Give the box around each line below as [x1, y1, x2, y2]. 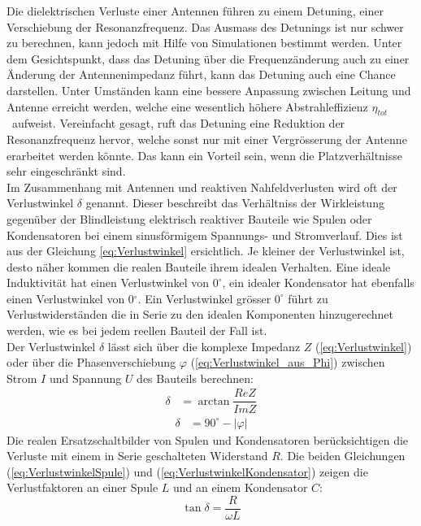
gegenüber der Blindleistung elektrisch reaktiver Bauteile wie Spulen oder [7, 210, 372, 227]
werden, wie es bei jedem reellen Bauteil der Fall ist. [7, 322, 267, 339]
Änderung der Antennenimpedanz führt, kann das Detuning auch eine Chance [7, 66, 396, 83]
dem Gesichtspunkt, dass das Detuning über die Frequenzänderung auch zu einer [7, 50, 410, 67]
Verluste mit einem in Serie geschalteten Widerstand [7, 447, 268, 464]
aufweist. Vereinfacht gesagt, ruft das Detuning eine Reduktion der [11, 115, 345, 132]
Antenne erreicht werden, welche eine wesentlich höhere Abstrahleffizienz [7, 98, 368, 115]
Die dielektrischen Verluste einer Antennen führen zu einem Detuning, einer [7, 2, 384, 19]
